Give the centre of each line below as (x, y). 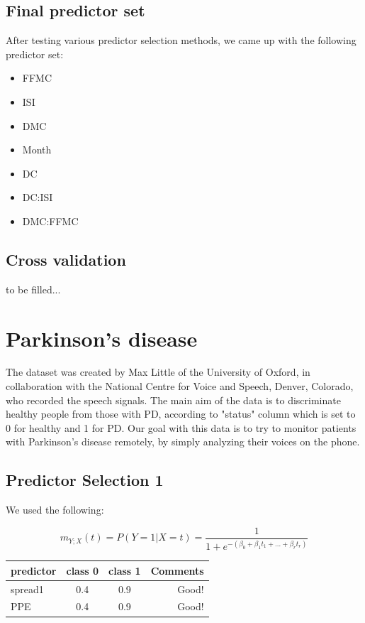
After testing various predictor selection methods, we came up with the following (181, 40)
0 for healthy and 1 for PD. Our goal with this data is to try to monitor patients (181, 427)
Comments (177, 570)
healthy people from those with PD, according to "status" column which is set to (181, 414)
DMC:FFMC (50, 221)
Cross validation (66, 259)
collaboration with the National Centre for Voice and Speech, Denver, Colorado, (180, 386)
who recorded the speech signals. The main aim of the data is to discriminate (173, 400)
